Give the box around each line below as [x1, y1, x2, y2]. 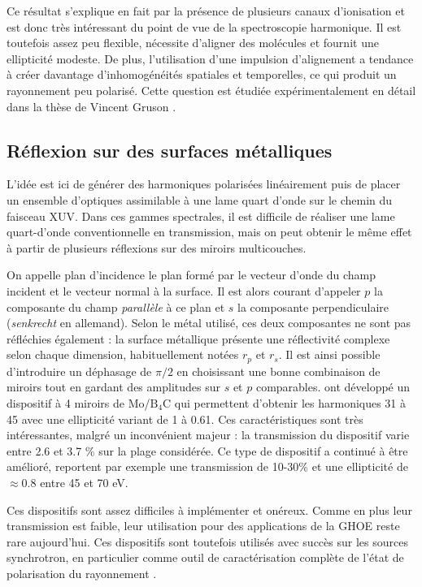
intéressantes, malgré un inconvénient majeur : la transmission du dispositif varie [7, 426, 410, 443]
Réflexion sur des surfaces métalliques [7, 137, 333, 162]
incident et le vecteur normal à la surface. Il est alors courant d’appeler [7, 282, 361, 299]
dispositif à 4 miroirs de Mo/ [7, 394, 150, 411]
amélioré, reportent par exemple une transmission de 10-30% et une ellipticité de [7, 458, 408, 475]
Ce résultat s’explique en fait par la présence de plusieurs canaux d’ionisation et [7, 2, 405, 19]
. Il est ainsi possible [278, 346, 381, 363]
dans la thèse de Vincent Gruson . [7, 97, 176, 114]
